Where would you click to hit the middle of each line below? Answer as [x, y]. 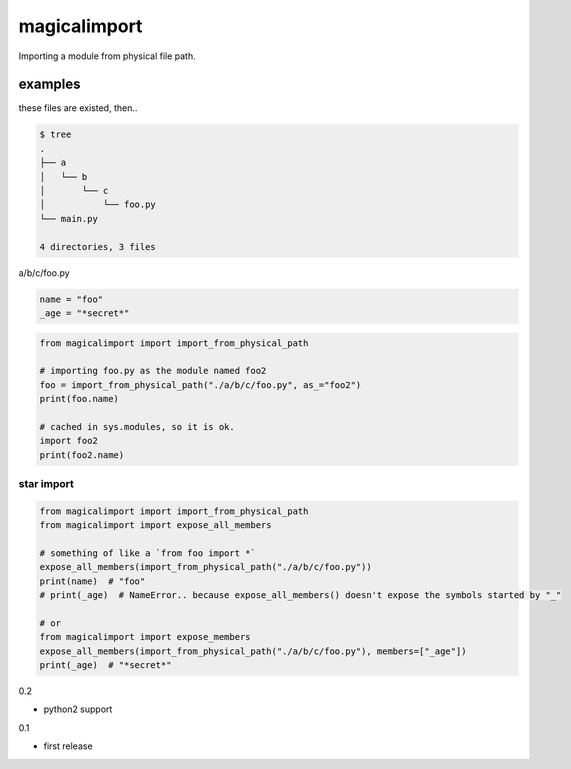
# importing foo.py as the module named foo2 [153, 371]
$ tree [55, 134]
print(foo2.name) [82, 454]
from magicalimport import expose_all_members [155, 525]
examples [49, 84]
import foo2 [69, 441]
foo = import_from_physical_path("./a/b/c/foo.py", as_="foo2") [200, 384]
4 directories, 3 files [98, 246]
